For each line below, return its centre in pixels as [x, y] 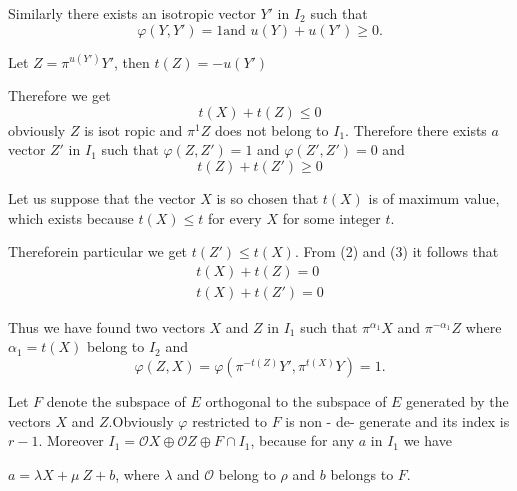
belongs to [362, 473]
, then [132, 61]
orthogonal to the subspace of [296, 401]
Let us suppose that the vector [102, 197]
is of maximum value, [434, 197]
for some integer [331, 217]
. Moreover [71, 440]
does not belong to [271, 129]
